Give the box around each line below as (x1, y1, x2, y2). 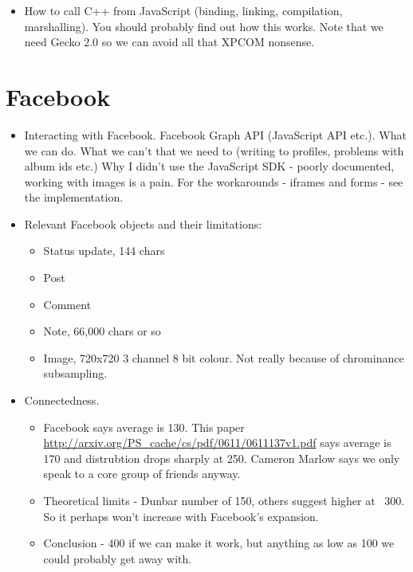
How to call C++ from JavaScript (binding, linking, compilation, (24, 2, 343, 18)
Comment (43, 296, 92, 312)
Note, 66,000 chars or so (43, 323, 161, 339)
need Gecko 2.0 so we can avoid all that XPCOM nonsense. (24, 33, 315, 50)
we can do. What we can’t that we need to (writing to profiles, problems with (24, 142, 404, 159)
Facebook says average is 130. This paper (43, 418, 245, 435)
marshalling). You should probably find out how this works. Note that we (24, 18, 383, 34)
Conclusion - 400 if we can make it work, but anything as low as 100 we (43, 535, 395, 551)
